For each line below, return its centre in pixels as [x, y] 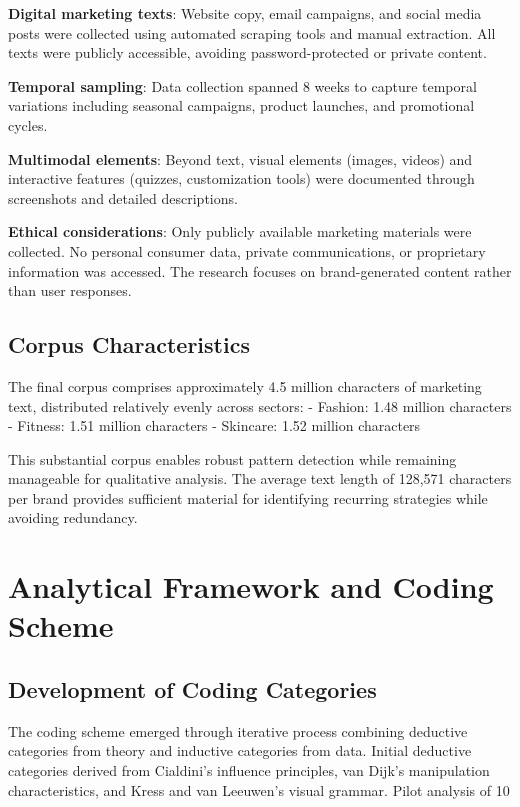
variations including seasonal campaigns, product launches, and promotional [241, 105]
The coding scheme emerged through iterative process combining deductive [238, 730]
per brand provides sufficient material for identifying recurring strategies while [248, 497]
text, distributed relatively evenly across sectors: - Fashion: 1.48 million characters [260, 405]
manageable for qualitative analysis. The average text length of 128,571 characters [260, 478]
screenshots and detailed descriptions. [123, 197]
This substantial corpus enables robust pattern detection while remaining [232, 458]
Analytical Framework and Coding [251, 586]
